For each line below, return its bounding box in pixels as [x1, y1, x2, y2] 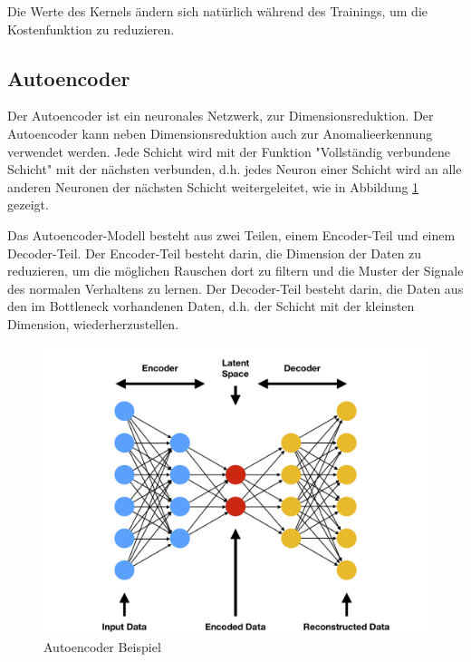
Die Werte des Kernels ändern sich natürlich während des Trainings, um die [7, 2, 428, 20]
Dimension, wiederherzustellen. [7, 314, 179, 333]
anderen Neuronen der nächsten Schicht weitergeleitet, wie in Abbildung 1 [7, 177, 419, 196]
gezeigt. [7, 195, 49, 214]
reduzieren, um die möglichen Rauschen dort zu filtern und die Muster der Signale [7, 261, 464, 280]
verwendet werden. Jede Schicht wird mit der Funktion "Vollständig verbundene [7, 141, 450, 161]
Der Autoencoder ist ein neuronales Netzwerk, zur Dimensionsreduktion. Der [7, 106, 434, 125]
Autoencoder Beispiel [43, 638, 161, 657]
